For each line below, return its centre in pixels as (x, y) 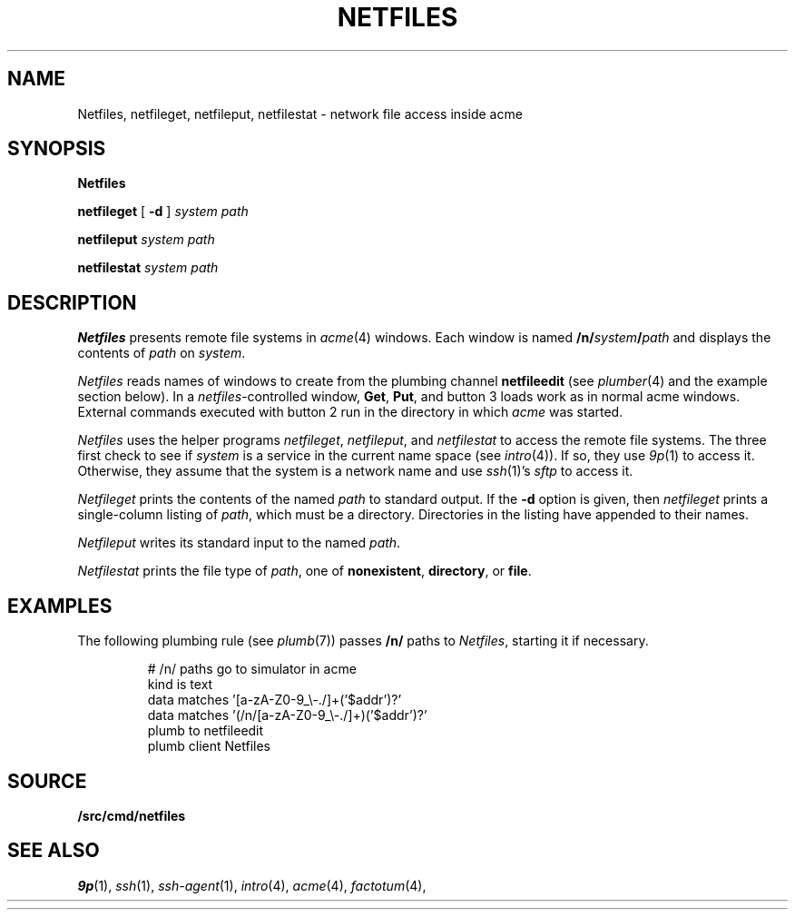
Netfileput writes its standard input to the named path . (239, 543)
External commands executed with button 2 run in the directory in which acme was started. (350, 412)
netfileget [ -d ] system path (163, 212)
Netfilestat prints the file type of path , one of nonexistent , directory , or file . (304, 571)
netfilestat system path (148, 268)
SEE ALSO (54, 851)
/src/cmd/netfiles (132, 815)
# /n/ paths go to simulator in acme (252, 669)
